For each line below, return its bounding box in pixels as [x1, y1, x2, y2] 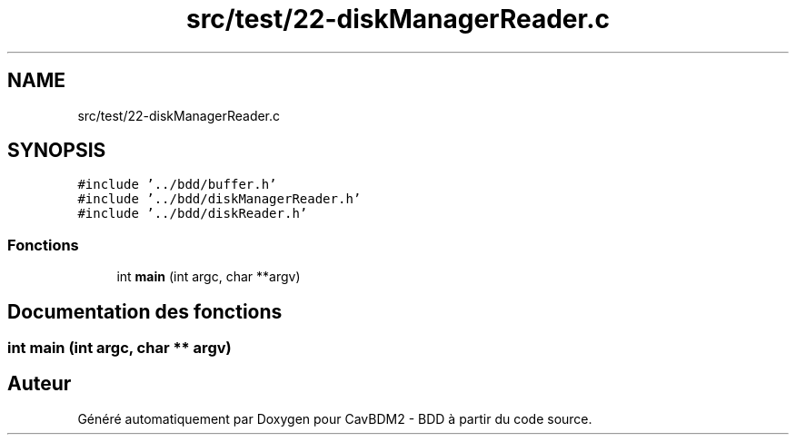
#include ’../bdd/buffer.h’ [77, 177, 277, 192]
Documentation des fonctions [7, 300, 283, 323]
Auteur [7, 372, 72, 396]
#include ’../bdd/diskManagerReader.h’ [77, 192, 362, 207]
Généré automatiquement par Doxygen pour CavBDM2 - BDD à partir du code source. [77, 410, 592, 427]
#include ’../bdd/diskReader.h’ [77, 206, 308, 221]
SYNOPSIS [7, 139, 106, 162]
